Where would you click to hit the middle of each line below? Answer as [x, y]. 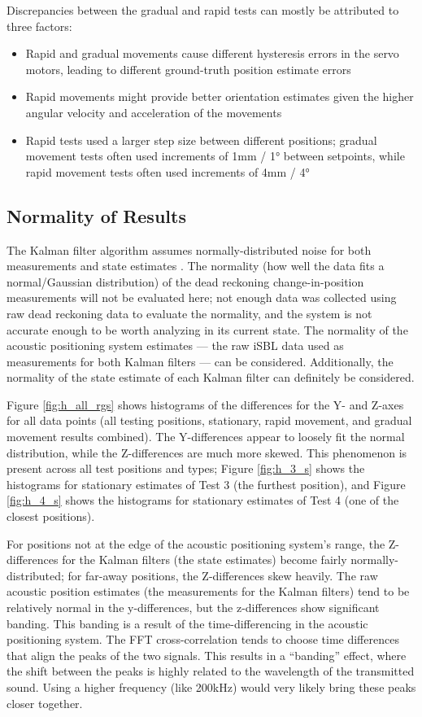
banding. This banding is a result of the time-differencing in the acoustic [187, 623]
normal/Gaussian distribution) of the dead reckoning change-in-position [185, 281]
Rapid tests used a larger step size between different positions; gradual [201, 140]
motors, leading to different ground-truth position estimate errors [188, 69]
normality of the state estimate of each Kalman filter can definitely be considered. [211, 377]
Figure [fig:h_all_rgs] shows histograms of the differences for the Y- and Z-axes [205, 404]
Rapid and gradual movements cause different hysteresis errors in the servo [212, 53]
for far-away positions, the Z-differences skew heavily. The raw [223, 575]
